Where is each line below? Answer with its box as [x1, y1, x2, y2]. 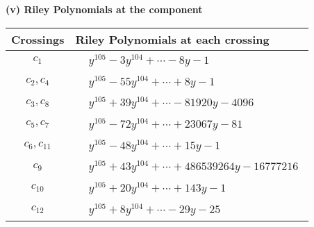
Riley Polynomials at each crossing [75, 31, 270, 47]
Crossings [11, 31, 65, 47]
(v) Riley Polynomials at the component [6, 2, 203, 16]
